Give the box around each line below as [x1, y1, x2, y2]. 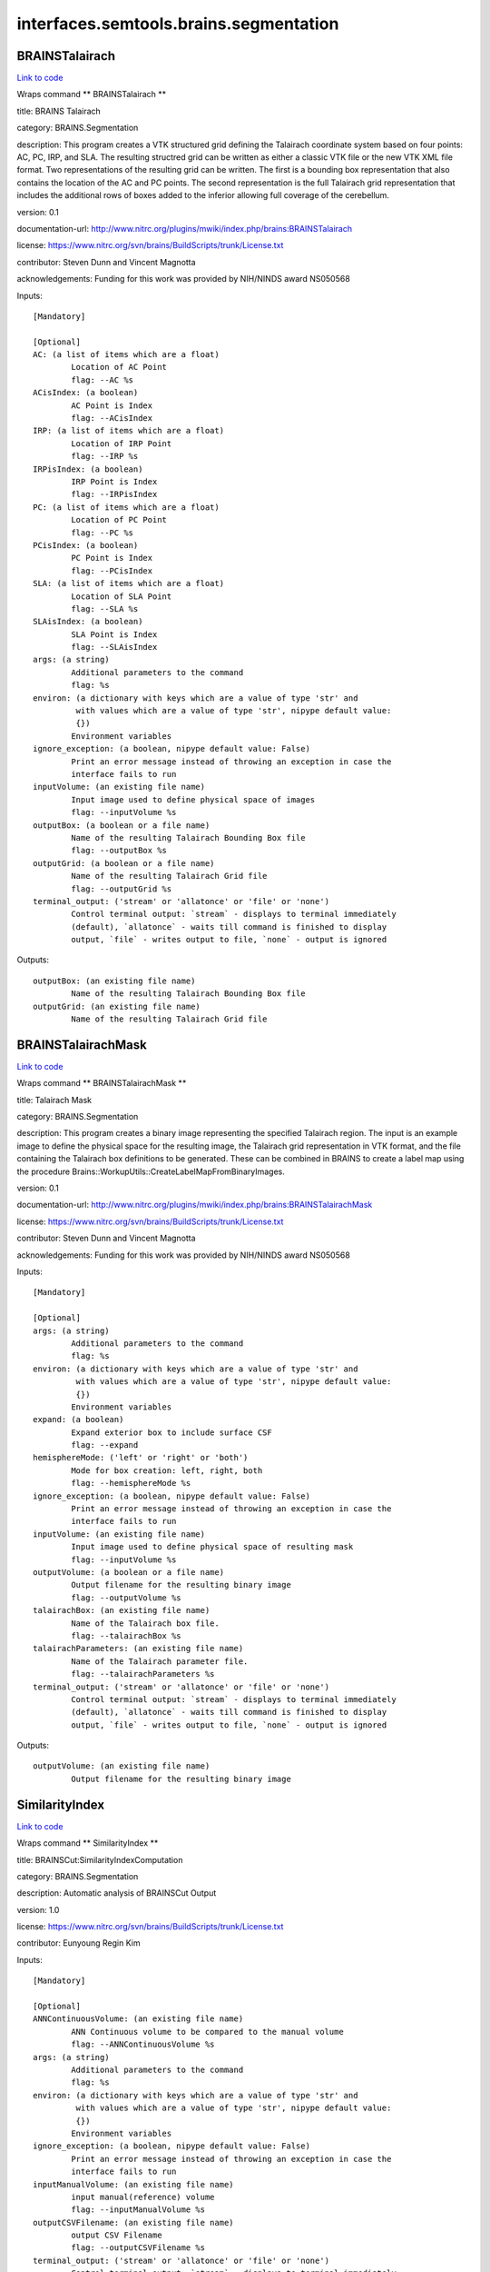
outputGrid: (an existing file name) [33, 1001, 201, 1011]
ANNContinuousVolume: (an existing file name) [33, 2014, 244, 2024]
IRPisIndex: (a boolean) [33, 463, 143, 474]
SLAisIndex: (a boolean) [33, 616, 143, 627]
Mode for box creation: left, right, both [71, 1465, 263, 1476]
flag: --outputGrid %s [71, 883, 172, 894]
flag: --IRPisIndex [71, 489, 158, 500]
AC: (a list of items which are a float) [33, 350, 220, 360]
